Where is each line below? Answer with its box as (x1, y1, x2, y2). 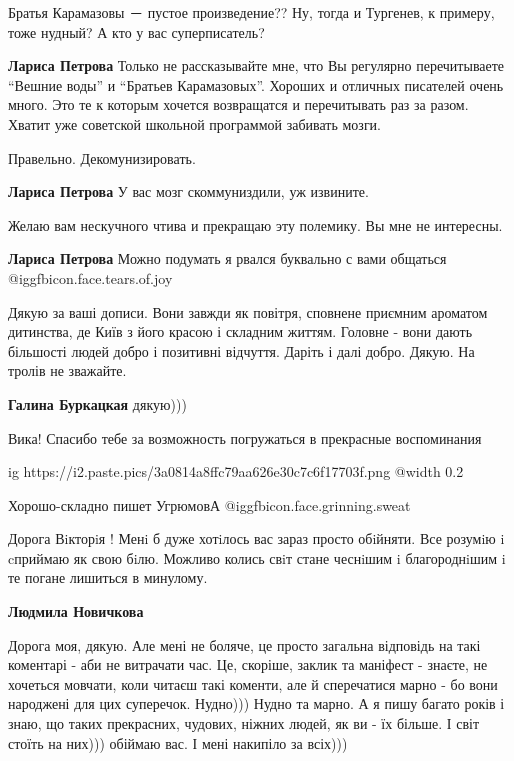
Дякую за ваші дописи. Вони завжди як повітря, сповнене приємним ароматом (8, 301, 488, 322)
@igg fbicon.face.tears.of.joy (8, 267, 173, 288)
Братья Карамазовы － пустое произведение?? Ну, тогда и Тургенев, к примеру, (8, 2, 495, 22)
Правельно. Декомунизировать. (8, 147, 196, 168)
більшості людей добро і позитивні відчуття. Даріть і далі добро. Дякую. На (8, 340, 475, 361)
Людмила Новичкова (8, 601, 144, 622)
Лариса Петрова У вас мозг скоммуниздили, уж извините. (8, 181, 369, 202)
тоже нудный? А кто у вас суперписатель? (8, 21, 265, 42)
